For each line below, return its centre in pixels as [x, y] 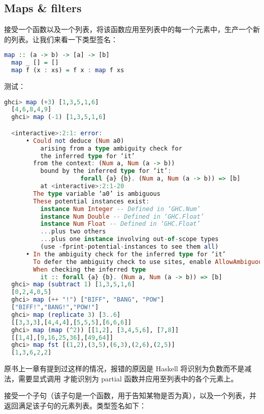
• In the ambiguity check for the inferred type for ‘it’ [126, 254]
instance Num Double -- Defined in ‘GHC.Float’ [122, 216]
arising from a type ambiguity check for [111, 148]
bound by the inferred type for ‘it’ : [106, 171]
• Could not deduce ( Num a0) [75, 141]
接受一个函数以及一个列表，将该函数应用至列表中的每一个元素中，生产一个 [128, 29]
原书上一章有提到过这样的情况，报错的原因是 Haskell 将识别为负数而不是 [124, 368]
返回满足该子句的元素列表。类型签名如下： [75, 405]
